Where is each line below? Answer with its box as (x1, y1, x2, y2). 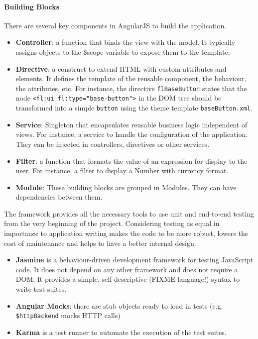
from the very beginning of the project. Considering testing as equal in (4, 218, 220, 228)
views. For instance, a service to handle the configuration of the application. (15, 129, 248, 139)
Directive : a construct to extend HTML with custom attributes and (15, 63, 227, 74)
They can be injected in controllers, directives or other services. (15, 138, 210, 149)
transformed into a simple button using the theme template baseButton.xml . (15, 103, 253, 113)
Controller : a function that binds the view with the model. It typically (15, 37, 236, 47)
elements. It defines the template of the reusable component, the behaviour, (15, 73, 247, 84)
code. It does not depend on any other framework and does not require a (15, 264, 238, 274)
